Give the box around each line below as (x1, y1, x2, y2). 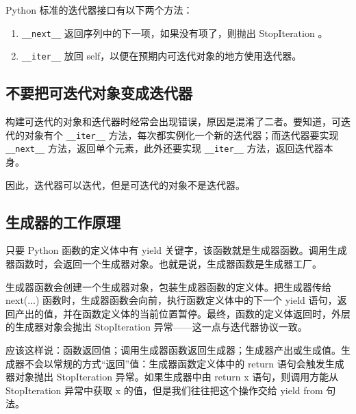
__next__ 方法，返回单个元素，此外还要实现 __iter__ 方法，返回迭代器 (5, 141, 324, 155)
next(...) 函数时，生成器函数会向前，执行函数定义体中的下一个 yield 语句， (5, 293, 338, 307)
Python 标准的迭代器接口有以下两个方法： (5, 3, 193, 16)
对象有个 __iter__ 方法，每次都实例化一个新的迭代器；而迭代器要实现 (24, 127, 339, 142)
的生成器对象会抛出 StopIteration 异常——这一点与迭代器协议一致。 (5, 320, 307, 334)
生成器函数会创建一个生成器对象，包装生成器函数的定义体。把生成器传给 (5, 279, 331, 294)
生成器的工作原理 (5, 211, 120, 232)
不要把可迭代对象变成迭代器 (5, 82, 192, 103)
